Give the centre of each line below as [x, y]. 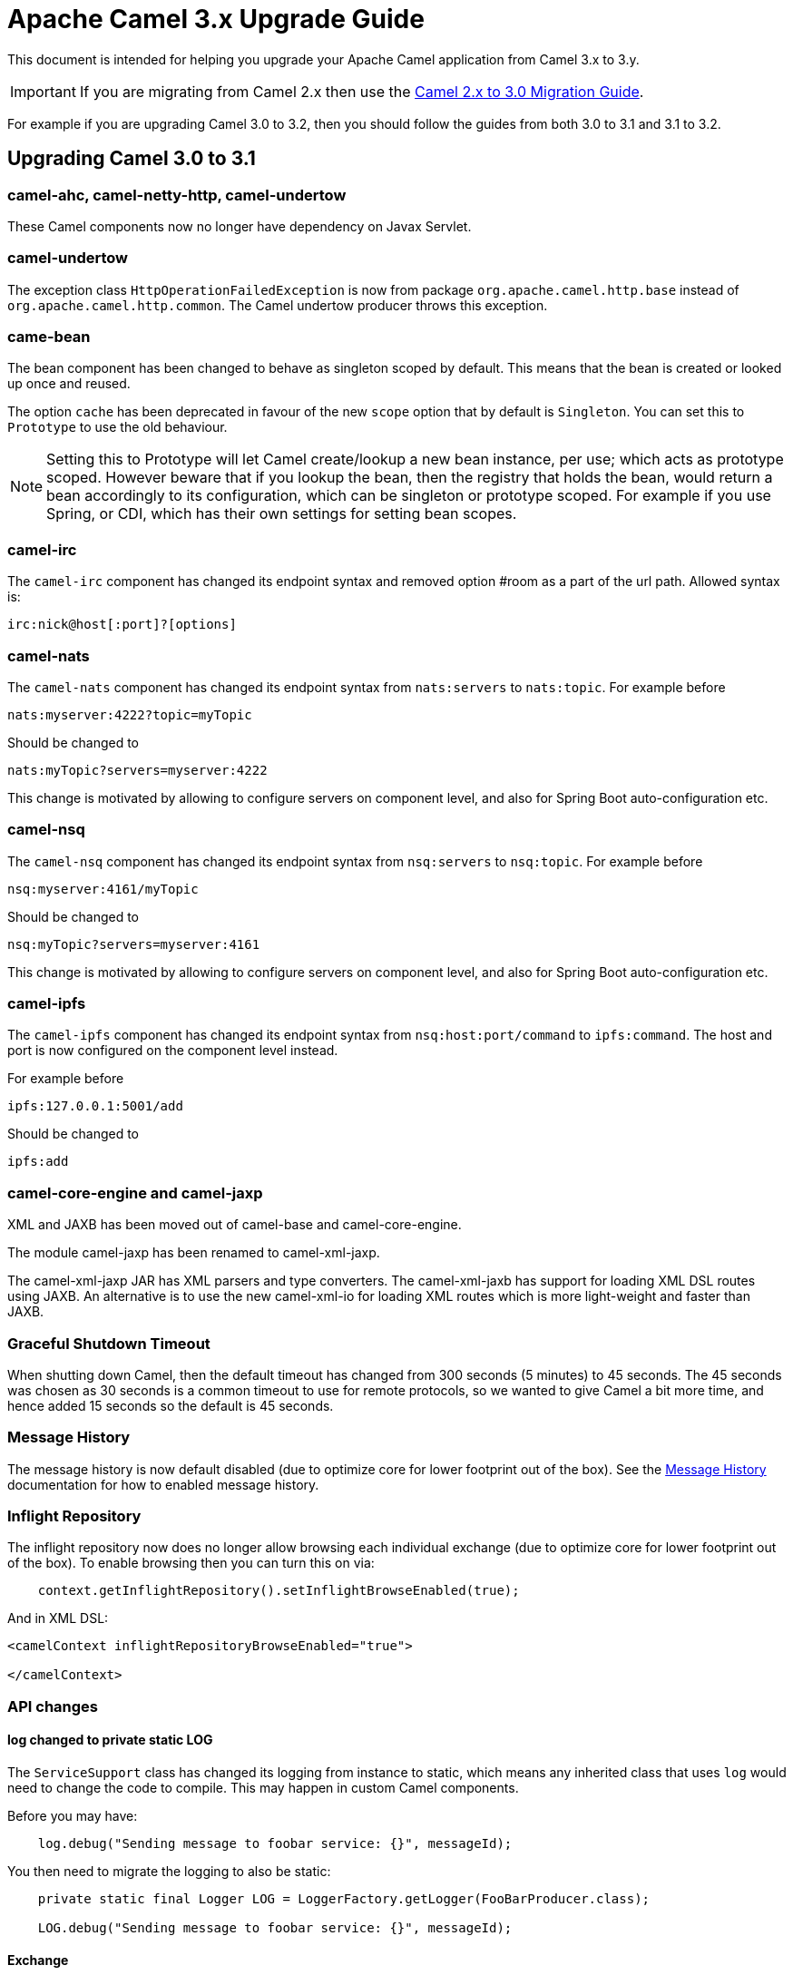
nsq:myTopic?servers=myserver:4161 [134, 944]
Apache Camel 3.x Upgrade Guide [216, 19]
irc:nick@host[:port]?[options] [122, 625]
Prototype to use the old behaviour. [117, 427]
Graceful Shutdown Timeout [109, 1343]
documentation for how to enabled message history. [163, 1484]
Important [43, 91]
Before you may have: [73, 1816]
